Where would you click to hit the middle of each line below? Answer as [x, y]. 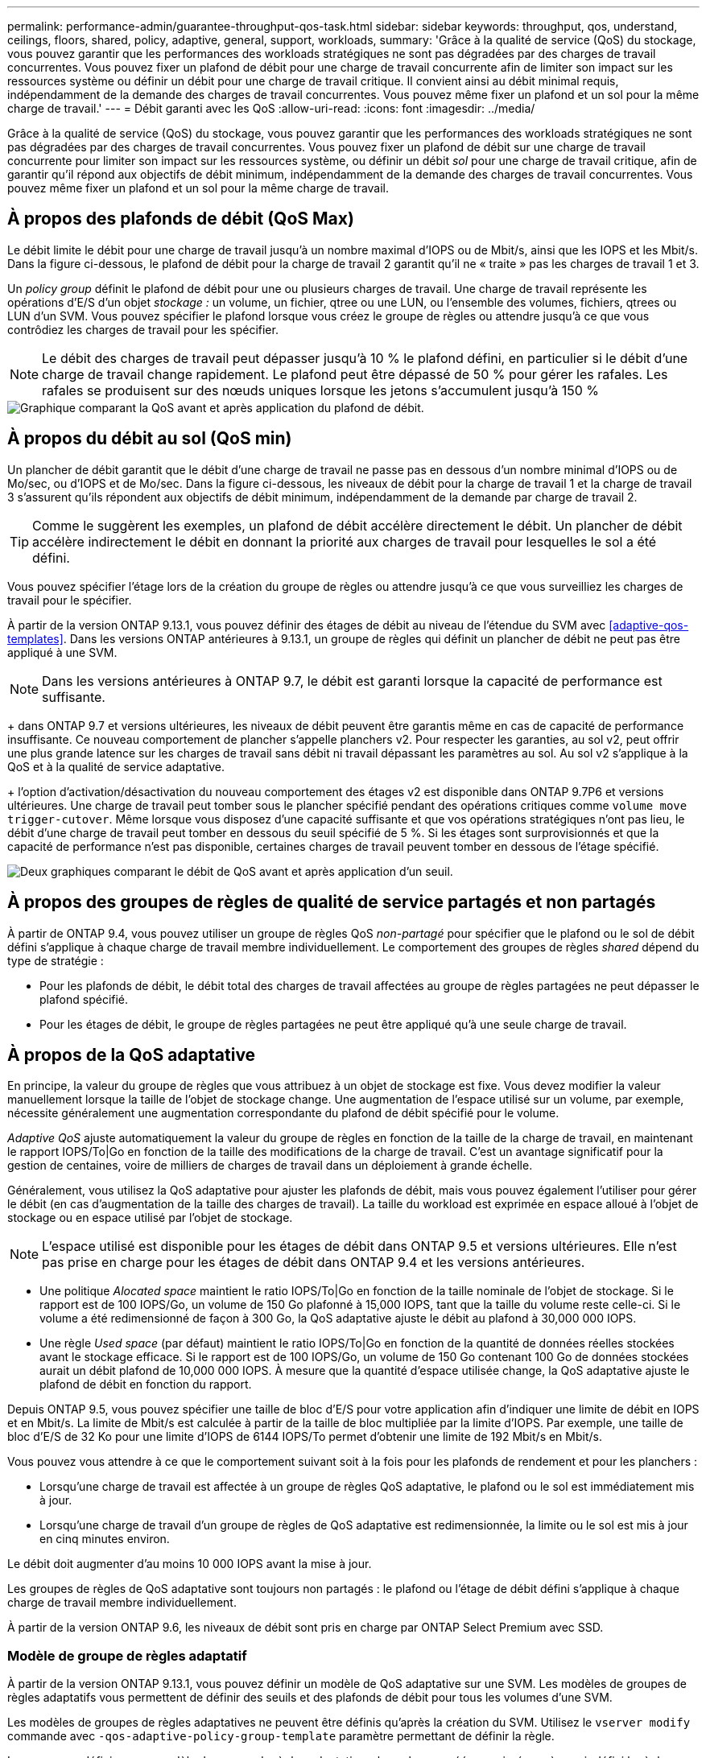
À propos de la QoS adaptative [132, 1054]
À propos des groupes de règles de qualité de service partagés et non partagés [332, 902]
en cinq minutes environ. [105, 1539]
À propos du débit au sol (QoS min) [150, 439]
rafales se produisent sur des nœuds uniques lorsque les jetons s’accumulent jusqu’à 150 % [320, 390]
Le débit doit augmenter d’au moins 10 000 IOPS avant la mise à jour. [190, 1564]
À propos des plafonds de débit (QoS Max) [181, 219]
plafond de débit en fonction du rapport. [146, 1385]
